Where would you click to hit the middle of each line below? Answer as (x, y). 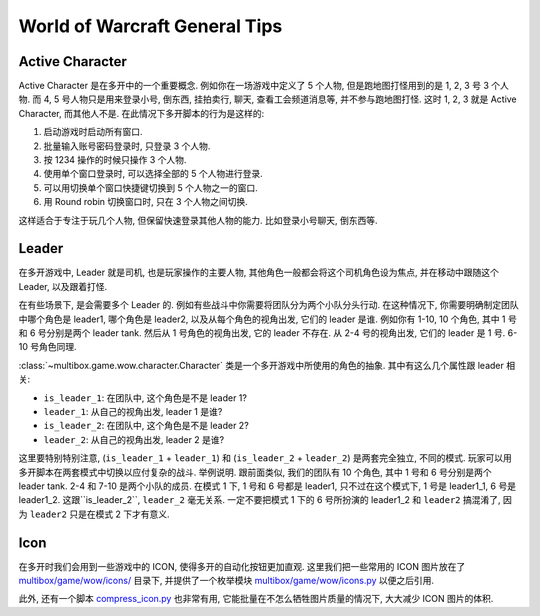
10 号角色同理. (47, 347)
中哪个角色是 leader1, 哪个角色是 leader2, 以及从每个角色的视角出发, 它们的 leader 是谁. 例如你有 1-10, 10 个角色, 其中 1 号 (267, 319)
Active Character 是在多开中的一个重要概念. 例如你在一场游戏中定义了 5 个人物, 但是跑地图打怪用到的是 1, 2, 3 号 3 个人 (263, 86)
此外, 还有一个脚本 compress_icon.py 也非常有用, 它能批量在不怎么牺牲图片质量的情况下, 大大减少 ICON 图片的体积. (256, 599)
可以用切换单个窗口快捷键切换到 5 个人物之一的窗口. (151, 187)
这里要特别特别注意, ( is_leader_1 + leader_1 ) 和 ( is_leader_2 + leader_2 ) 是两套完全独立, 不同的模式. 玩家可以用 (265, 458)
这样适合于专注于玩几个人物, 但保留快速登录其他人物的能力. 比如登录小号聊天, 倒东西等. (198, 220)
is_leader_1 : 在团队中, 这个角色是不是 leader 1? (145, 397)
